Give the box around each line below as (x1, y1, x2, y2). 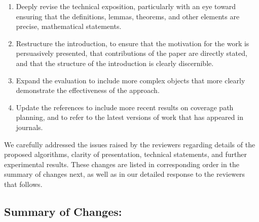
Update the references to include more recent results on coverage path (16, 102, 234, 112)
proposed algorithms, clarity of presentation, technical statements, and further (4, 149, 247, 160)
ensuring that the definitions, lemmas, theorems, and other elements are (16, 11, 240, 21)
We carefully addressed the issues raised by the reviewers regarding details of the (4, 139, 255, 149)
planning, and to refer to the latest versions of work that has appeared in (16, 112, 243, 122)
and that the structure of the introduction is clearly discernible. (16, 57, 214, 68)
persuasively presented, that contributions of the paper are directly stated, (16, 48, 247, 58)
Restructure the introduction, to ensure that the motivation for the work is (16, 38, 249, 48)
